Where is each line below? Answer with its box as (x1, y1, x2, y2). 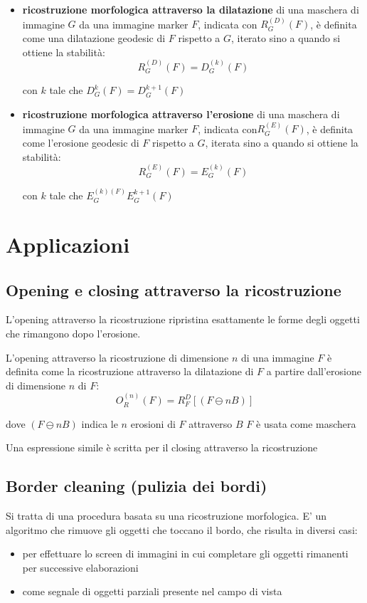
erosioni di (130, 416, 176, 431)
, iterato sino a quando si (231, 31, 341, 45)
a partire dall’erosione (266, 364, 361, 379)
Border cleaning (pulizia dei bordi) (6, 475, 267, 497)
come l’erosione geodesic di (22, 135, 139, 150)
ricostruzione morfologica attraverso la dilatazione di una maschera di (22, 2, 359, 16)
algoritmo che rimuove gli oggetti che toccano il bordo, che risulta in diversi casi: (6, 522, 358, 537)
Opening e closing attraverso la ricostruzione (6, 278, 341, 300)
